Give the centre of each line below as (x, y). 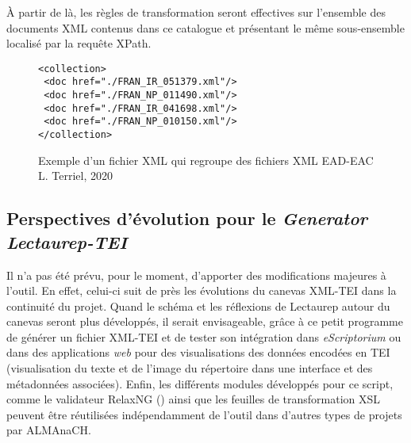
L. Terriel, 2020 (75, 176)
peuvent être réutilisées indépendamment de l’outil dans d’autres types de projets (204, 414)
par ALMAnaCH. (49, 430)
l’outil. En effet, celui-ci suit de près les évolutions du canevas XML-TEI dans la (202, 290)
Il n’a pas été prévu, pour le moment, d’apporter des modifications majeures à (196, 275)
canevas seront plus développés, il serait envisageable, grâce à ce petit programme (205, 321)
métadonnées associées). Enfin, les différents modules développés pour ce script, (200, 383)
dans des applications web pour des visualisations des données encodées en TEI (198, 352)
